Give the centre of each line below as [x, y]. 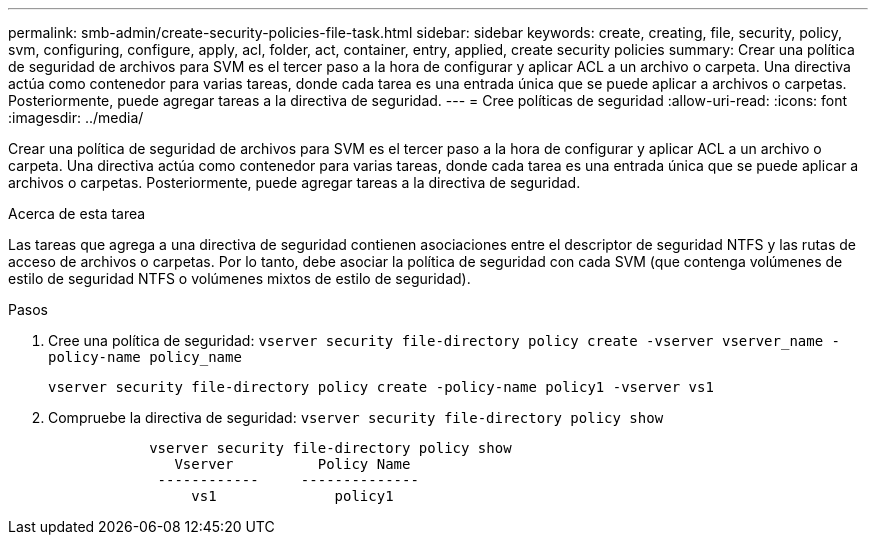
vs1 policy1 [292, 496]
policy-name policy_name [145, 357]
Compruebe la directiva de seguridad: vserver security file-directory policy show [356, 417]
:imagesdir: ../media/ [76, 117]
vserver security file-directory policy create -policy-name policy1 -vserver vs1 [381, 387]
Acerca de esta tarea [77, 213]
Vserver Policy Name [292, 464]
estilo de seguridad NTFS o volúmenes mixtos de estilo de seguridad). [239, 278]
